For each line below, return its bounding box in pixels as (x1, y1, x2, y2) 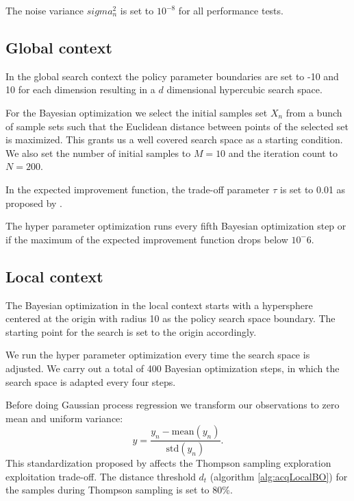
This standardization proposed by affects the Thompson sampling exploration (5, 456, 331, 470)
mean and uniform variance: (5, 411, 123, 425)
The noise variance (5, 3, 84, 17)
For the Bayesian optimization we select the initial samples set (5, 105, 268, 119)
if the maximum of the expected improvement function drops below (5, 232, 288, 246)
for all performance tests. (178, 3, 283, 17)
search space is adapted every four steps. (5, 374, 176, 389)
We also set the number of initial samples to (5, 145, 191, 160)
